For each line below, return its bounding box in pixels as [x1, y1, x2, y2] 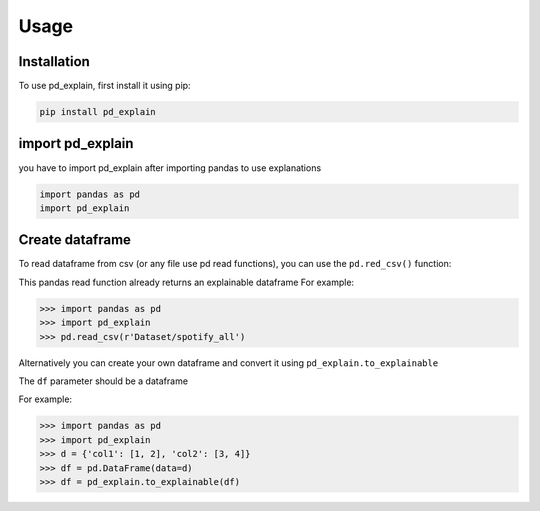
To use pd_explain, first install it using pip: [18, 80, 191, 92]
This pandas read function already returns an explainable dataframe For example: [18, 276, 355, 288]
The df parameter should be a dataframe [18, 375, 189, 387]
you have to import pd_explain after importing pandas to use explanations [18, 161, 322, 174]
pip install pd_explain [39, 106, 157, 118]
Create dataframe [18, 231, 132, 249]
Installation [18, 53, 90, 70]
